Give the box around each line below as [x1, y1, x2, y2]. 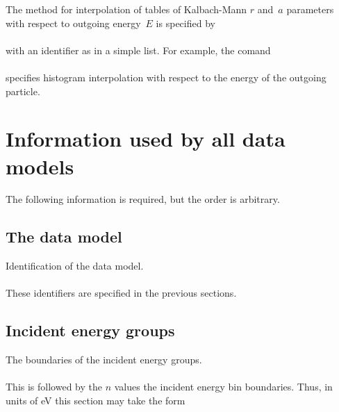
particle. [6, 83, 40, 98]
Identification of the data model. [6, 258, 144, 273]
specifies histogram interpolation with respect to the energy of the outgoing [6, 69, 326, 84]
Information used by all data [6, 124, 286, 153]
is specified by [156, 15, 215, 30]
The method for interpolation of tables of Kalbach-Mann [6, 2, 247, 16]
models [6, 151, 74, 180]
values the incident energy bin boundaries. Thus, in [114, 379, 333, 394]
